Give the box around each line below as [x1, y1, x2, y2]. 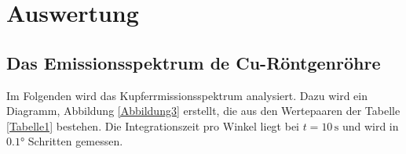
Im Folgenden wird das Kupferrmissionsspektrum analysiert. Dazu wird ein [6, 87, 368, 103]
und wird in [342, 117, 399, 134]
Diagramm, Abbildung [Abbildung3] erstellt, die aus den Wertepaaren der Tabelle [6, 102, 401, 119]
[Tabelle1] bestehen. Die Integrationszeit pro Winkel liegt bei [6, 117, 299, 134]
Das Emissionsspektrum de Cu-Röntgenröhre [6, 50, 381, 74]
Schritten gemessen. [27, 133, 123, 149]
